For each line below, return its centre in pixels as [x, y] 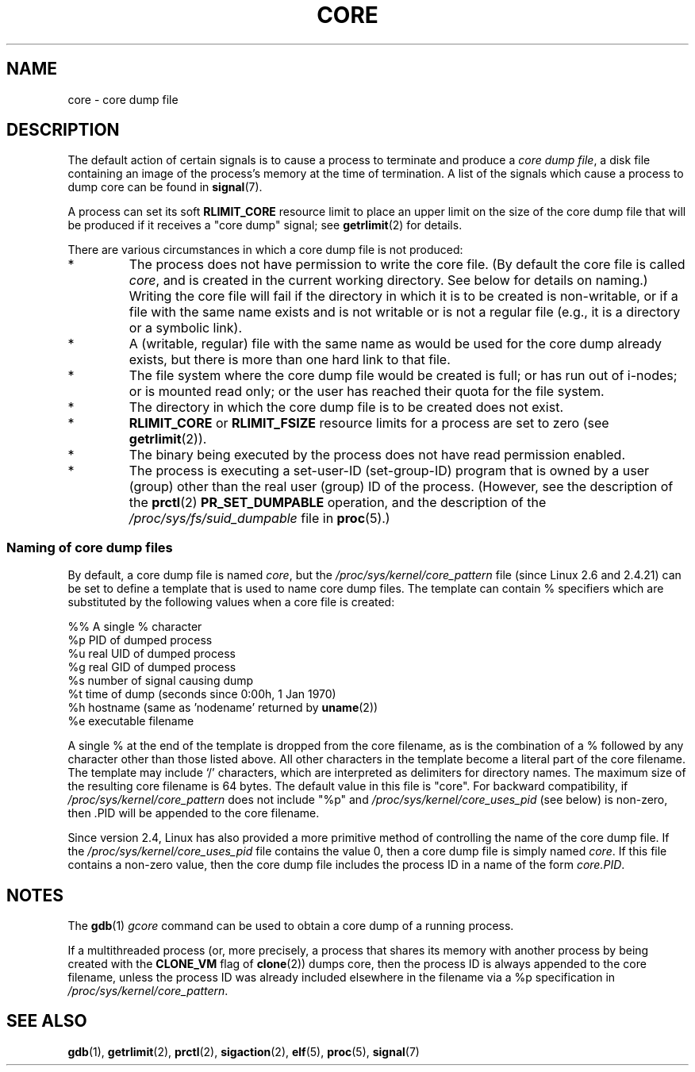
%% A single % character [135, 627]
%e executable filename [131, 721]
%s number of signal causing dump [161, 681]
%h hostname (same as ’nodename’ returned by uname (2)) [223, 708]
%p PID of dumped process [140, 640]
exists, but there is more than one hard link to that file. [290, 360]
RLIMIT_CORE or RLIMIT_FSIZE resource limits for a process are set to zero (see [369, 423]
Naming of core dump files [90, 547]
